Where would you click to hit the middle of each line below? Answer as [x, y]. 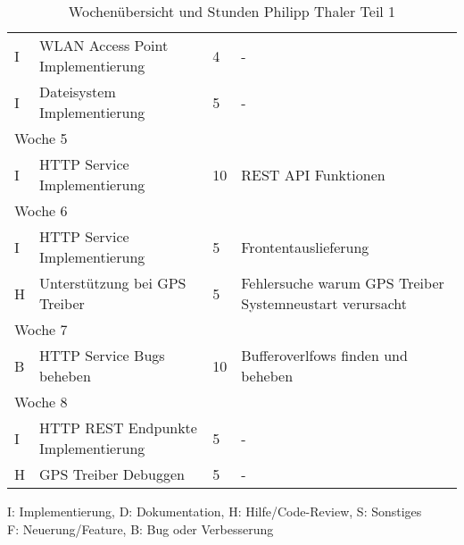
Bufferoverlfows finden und [324, 355]
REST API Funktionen [313, 174]
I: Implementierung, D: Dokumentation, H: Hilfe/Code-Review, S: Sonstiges [215, 511]
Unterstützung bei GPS [113, 283]
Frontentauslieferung [305, 247]
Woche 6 [41, 210]
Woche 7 [41, 329]
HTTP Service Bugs [102, 355]
